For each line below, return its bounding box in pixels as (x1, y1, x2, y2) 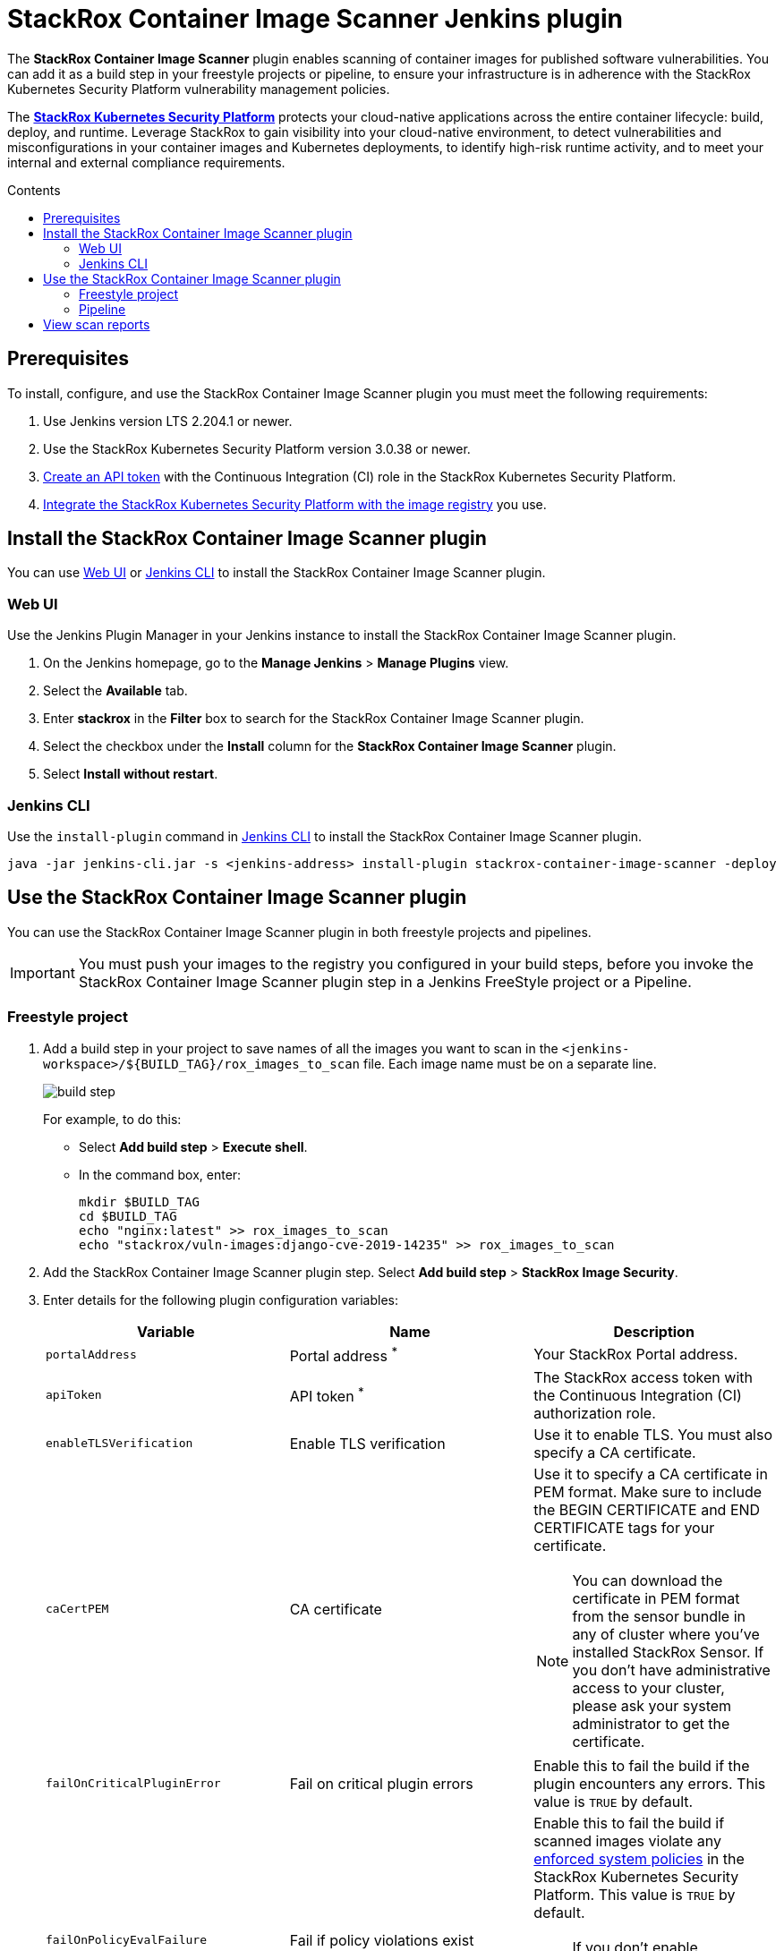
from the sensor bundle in (572, 1606, 746, 1625)
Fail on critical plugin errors (289, 1774, 473, 1793)
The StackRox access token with (533, 1367, 753, 1386)
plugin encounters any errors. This (533, 1774, 766, 1793)
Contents (7, 182, 61, 198)
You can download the (572, 1571, 723, 1589)
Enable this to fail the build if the (533, 1756, 750, 1775)
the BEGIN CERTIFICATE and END (533, 1500, 761, 1519)
